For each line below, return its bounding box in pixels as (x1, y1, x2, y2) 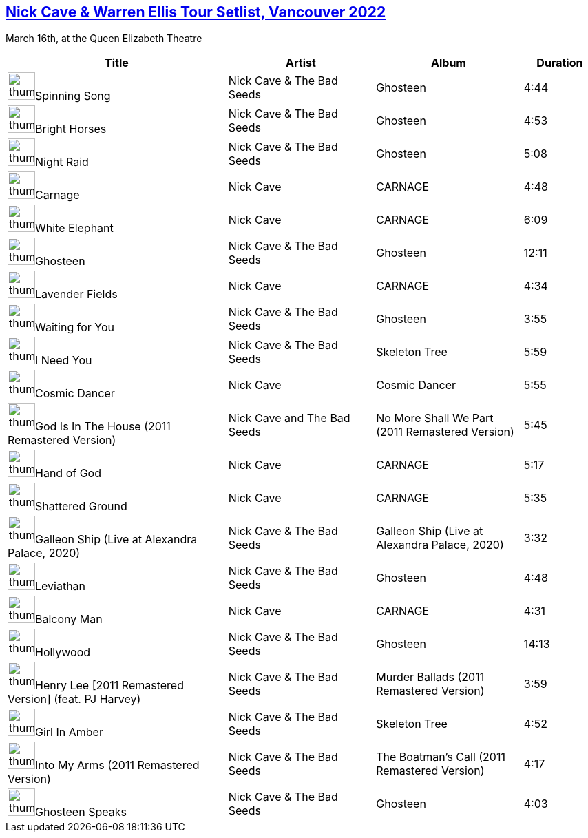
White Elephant (35, 221, 114, 235)
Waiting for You (35, 320, 114, 335)
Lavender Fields (35, 287, 118, 302)
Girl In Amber (35, 725, 103, 740)
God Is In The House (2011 (35, 419, 171, 434)
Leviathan (35, 579, 86, 594)
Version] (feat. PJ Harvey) (8, 692, 141, 706)
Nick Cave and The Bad (228, 411, 350, 426)
